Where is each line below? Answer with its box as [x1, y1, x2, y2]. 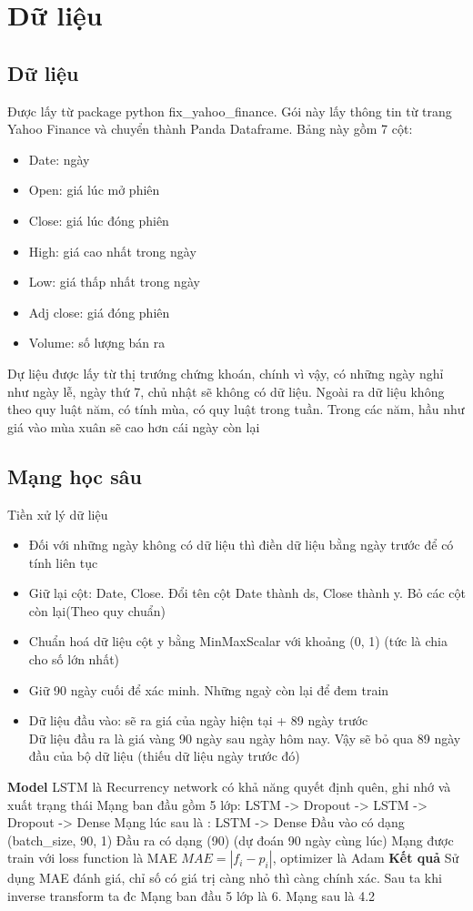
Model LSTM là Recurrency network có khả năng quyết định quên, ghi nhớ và [7, 777, 451, 796]
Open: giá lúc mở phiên [28, 180, 160, 199]
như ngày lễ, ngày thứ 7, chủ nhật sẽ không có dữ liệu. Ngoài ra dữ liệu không [7, 381, 445, 400]
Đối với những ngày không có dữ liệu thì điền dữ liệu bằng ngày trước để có [28, 535, 454, 554]
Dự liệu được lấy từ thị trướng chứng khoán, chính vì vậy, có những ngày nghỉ [7, 363, 444, 382]
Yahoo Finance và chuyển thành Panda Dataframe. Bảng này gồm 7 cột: [7, 119, 413, 138]
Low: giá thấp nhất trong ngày [28, 272, 200, 291]
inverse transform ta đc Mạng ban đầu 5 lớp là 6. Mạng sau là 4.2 [7, 886, 376, 905]
